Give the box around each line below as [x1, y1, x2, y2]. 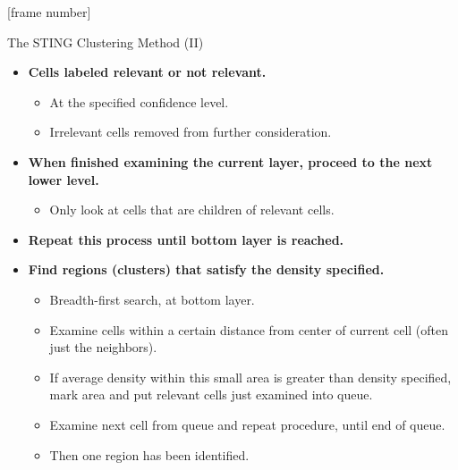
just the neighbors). [49, 338, 157, 357]
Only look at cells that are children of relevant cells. [49, 200, 335, 219]
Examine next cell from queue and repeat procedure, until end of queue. [49, 415, 445, 433]
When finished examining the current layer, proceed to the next [28, 152, 433, 171]
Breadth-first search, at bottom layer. [49, 290, 255, 308]
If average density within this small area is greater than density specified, [49, 367, 452, 386]
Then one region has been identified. [49, 445, 250, 464]
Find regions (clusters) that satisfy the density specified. [28, 260, 385, 279]
